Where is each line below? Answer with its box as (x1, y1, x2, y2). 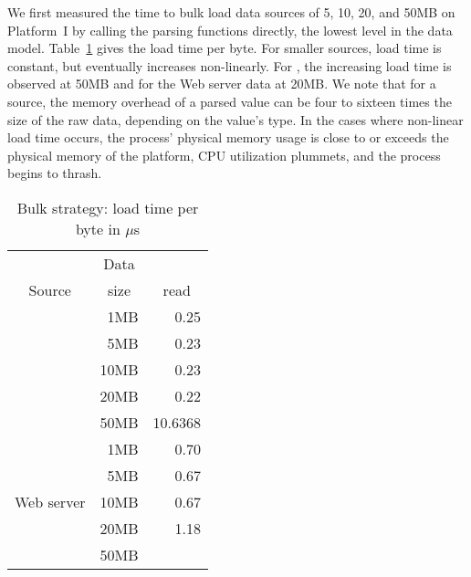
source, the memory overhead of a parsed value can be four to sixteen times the (7, 91, 452, 110)
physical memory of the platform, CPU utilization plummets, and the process (7, 145, 441, 164)
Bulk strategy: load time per (16, 196, 199, 218)
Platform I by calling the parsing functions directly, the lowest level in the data (7, 20, 453, 39)
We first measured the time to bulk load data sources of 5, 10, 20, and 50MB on (7, 3, 455, 21)
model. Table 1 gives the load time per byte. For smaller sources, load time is (7, 38, 442, 58)
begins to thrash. (7, 163, 102, 183)
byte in (75, 217, 120, 239)
